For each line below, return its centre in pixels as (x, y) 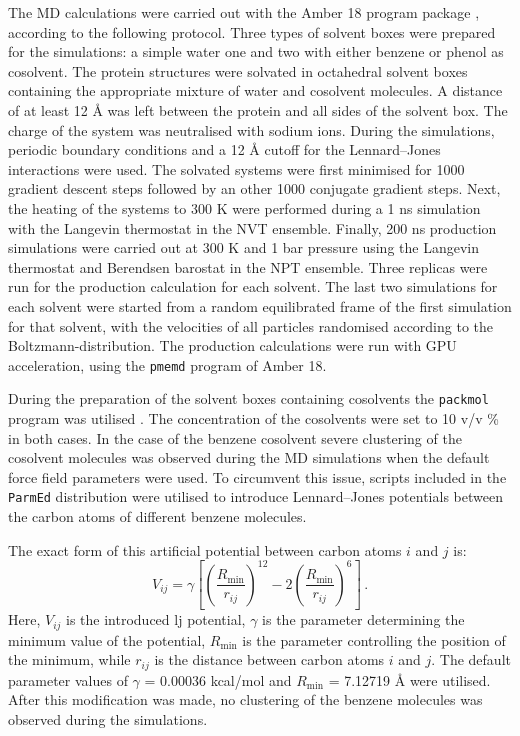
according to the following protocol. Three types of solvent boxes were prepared (252, 31)
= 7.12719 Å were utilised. (409, 679)
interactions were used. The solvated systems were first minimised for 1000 (236, 168)
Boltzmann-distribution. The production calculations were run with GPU (232, 345)
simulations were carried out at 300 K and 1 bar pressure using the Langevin (243, 247)
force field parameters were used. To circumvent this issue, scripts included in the (257, 476)
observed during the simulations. (108, 718)
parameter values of (68, 679)
